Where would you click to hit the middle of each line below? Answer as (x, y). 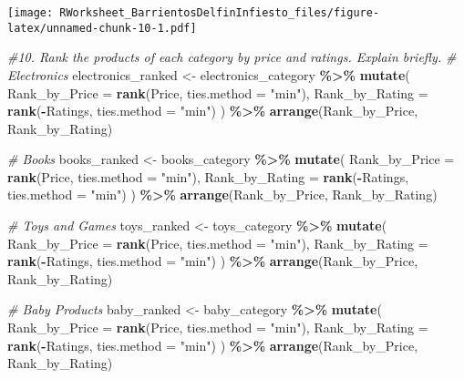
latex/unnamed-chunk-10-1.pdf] (102, 28)
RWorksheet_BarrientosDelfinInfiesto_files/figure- (220, 13)
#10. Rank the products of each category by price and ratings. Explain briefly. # (232, 57)
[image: (31, 13)
